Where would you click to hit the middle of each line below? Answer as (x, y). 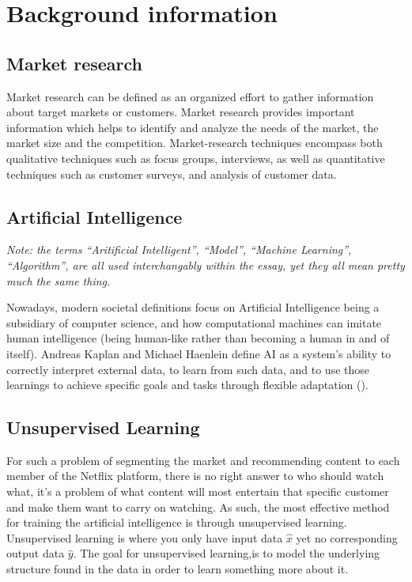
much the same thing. (59, 280)
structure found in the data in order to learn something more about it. (178, 569)
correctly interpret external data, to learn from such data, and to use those (188, 369)
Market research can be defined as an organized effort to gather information (190, 96)
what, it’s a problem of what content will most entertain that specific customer (198, 491)
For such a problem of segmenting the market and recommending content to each (203, 460)
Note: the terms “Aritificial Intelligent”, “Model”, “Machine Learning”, (179, 249)
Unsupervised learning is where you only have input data (145, 537)
